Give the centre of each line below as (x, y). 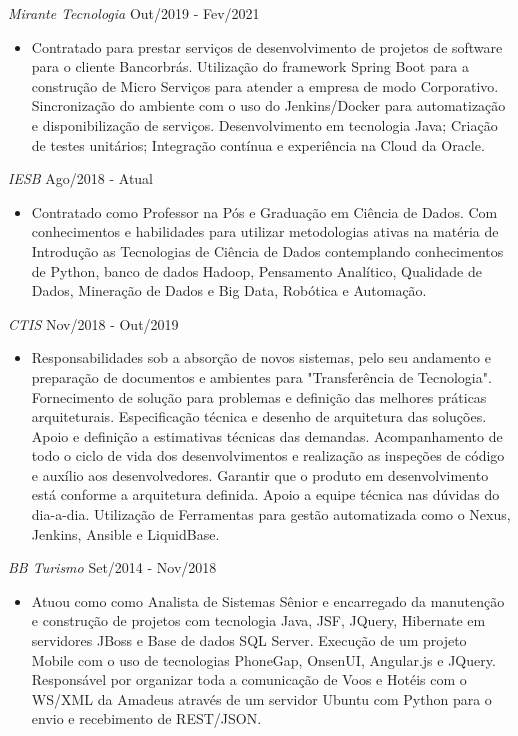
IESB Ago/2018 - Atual (81, 178)
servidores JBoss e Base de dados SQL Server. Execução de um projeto (249, 640)
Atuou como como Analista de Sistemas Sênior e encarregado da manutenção (268, 600)
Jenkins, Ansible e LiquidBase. (125, 533)
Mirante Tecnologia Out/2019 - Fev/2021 (134, 13)
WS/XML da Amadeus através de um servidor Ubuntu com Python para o (261, 698)
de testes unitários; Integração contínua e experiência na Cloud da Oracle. (258, 144)
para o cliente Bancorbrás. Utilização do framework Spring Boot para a (250, 66)
